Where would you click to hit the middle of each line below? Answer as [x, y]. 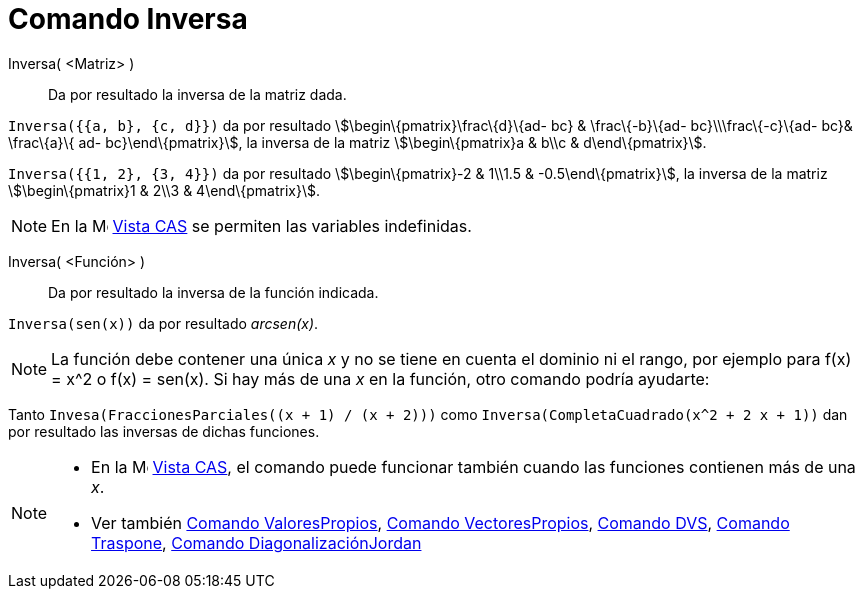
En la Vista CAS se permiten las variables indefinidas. [261, 225]
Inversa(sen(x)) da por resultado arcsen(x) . [163, 323]
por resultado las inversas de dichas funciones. [164, 431]
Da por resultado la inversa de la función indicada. [213, 292]
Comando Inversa [128, 19]
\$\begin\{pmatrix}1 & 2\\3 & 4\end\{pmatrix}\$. [164, 190]
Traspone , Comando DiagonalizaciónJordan [256, 542]
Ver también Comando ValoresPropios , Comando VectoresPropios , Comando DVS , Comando [440, 522]
